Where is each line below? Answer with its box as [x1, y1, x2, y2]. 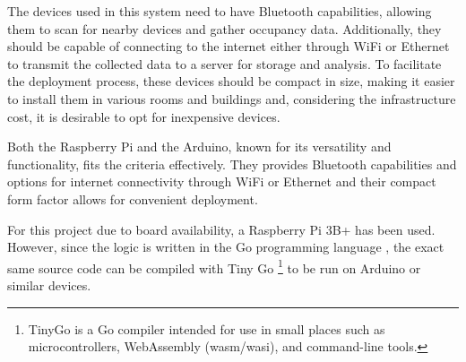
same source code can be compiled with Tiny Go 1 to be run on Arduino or [7, 255, 421, 277]
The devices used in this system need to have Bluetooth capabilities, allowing [7, 2, 432, 20]
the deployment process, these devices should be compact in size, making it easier [7, 72, 455, 90]
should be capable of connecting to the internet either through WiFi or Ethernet [7, 37, 450, 56]
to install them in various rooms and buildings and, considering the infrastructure [7, 89, 456, 108]
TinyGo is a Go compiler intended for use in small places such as [28, 319, 385, 338]
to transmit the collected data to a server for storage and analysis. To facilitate [7, 54, 442, 73]
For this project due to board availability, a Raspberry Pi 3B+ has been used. [7, 220, 436, 238]
